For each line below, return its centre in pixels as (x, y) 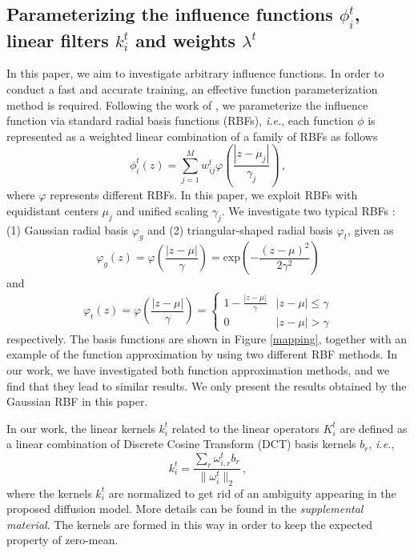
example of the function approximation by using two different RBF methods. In (202, 354)
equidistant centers (52, 210)
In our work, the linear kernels (81, 428)
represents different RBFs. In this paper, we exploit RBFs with (204, 195)
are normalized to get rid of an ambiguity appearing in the (252, 493)
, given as (371, 229)
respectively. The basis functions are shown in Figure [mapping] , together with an (207, 338)
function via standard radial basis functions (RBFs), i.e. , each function (180, 120)
